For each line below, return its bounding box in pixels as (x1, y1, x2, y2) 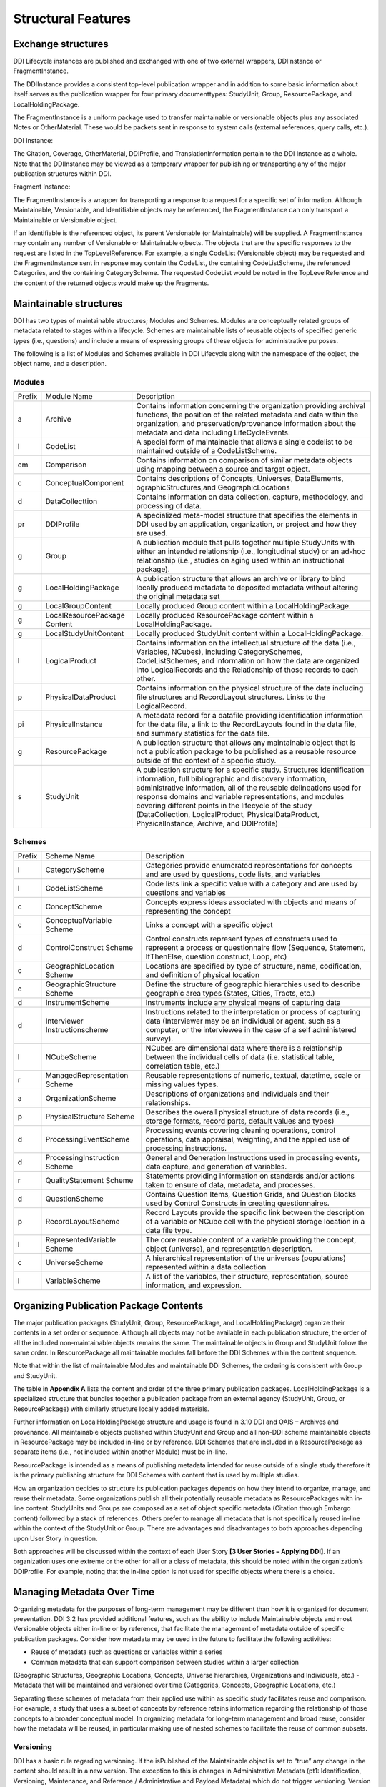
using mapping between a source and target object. (136, 465, 310, 475)
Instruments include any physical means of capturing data (145, 998, 341, 1008)
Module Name (45, 392, 93, 402)
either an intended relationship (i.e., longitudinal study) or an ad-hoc (136, 547, 366, 557)
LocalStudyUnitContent (45, 629, 124, 639)
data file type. (145, 1226, 192, 1236)
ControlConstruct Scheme (45, 943, 134, 953)
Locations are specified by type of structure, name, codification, (145, 961, 362, 971)
